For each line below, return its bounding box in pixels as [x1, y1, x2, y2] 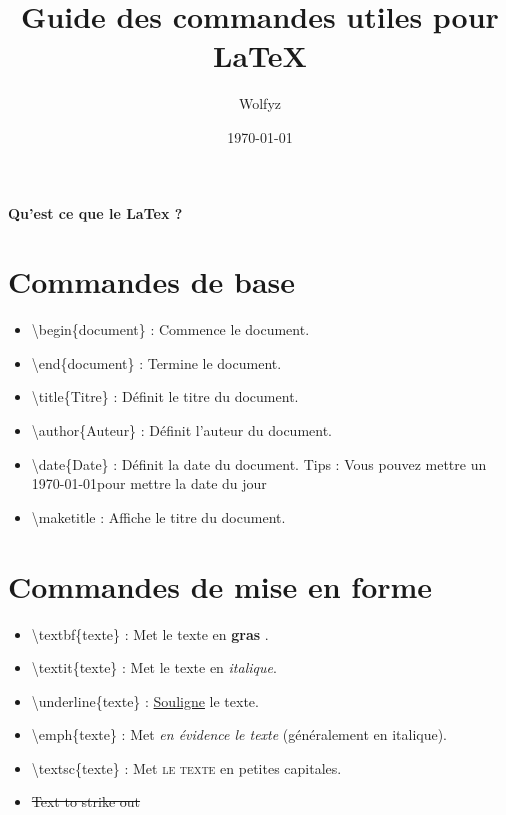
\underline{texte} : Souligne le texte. [31, 690, 259, 711]
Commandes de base [8, 261, 296, 302]
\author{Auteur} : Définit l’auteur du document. [31, 420, 332, 440]
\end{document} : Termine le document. [31, 352, 282, 373]
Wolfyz [238, 93, 281, 114]
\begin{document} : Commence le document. [31, 319, 310, 340]
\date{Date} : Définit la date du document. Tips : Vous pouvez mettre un [31, 453, 487, 474]
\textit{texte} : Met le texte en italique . [31, 657, 277, 678]
